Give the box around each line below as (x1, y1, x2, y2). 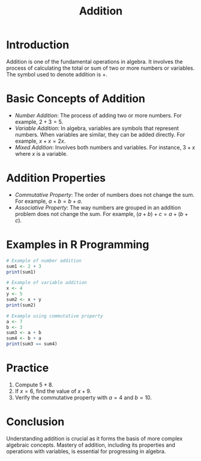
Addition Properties (6, 172, 106, 185)
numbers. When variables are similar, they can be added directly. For (14, 131, 185, 138)
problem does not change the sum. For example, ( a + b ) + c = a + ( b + (14, 210, 188, 217)
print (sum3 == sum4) (6, 341, 58, 347)
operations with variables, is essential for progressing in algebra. (6, 447, 166, 455)
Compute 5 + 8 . (14, 381, 54, 388)
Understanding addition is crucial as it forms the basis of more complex (6, 435, 183, 442)
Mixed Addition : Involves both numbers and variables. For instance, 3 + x (14, 143, 196, 151)
